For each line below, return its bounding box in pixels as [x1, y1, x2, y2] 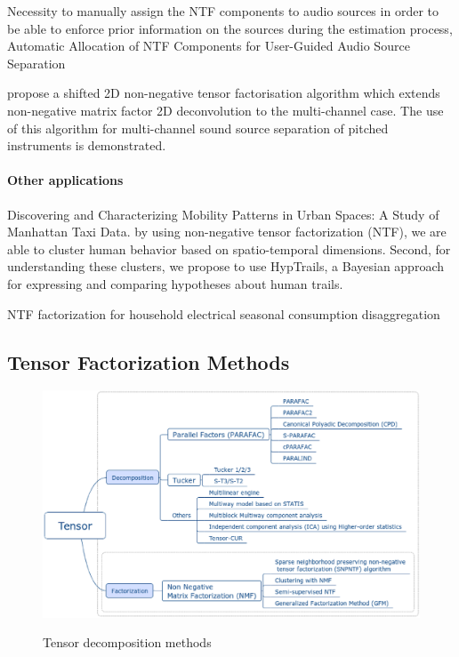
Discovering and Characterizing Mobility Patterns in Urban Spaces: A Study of [7, 204, 439, 223]
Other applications [7, 171, 124, 189]
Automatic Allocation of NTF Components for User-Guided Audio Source [7, 36, 410, 55]
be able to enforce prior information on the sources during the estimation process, [7, 19, 453, 37]
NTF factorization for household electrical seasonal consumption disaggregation [7, 304, 440, 323]
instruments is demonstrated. [7, 136, 166, 155]
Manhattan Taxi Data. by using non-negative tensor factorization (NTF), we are [7, 222, 447, 241]
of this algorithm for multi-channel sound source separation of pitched [7, 118, 389, 137]
